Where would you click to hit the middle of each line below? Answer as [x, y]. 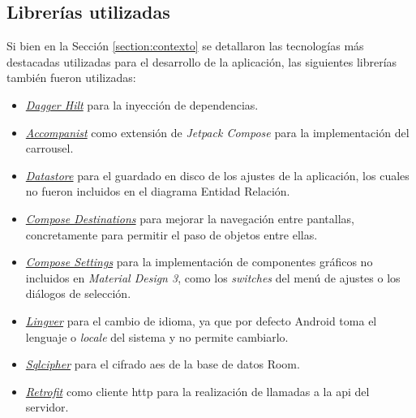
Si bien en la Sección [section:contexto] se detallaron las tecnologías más [185, 46]
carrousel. [49, 148]
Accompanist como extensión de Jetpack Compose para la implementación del [217, 132]
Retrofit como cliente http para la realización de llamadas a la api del [197, 391]
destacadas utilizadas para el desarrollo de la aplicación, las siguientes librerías [202, 61]
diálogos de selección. [78, 293]
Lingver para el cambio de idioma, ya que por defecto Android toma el [201, 320]
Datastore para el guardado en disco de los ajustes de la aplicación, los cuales [217, 175]
